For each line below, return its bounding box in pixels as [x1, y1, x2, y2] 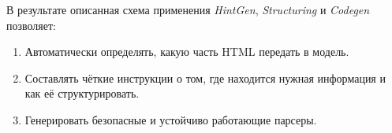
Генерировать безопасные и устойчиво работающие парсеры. [24, 111, 317, 127]
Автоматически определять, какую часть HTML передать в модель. [24, 43, 349, 60]
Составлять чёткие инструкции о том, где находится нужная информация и [24, 69, 386, 86]
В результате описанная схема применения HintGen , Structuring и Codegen [6, 2, 370, 17]
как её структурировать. [24, 85, 140, 102]
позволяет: [6, 17, 57, 33]
